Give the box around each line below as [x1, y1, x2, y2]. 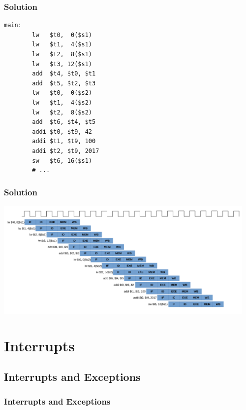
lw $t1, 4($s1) [32, 41, 92, 48]
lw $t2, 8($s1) [32, 51, 92, 58]
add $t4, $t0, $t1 [32, 70, 96, 77]
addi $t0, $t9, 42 [32, 128, 92, 135]
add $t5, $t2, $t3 [32, 79, 96, 87]
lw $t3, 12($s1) [32, 60, 92, 68]
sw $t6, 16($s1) [32, 157, 92, 164]
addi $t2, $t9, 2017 [32, 147, 99, 154]
